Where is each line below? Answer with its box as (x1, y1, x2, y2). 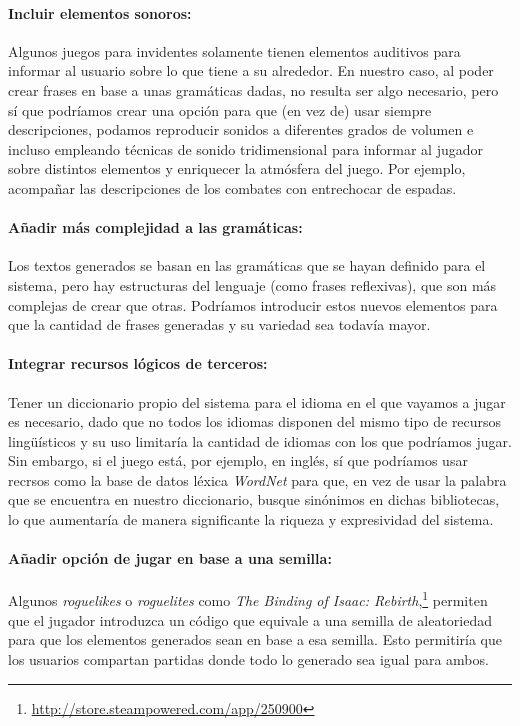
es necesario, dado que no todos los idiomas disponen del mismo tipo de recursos (8, 411, 502, 432)
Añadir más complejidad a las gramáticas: (8, 217, 303, 238)
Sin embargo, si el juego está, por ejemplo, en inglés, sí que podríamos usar (8, 450, 468, 471)
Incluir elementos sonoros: (8, 2, 192, 23)
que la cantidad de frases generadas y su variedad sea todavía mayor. (8, 314, 431, 335)
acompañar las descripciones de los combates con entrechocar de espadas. (8, 177, 457, 198)
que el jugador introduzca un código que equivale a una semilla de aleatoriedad (8, 609, 492, 630)
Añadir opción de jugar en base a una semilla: (8, 548, 332, 569)
